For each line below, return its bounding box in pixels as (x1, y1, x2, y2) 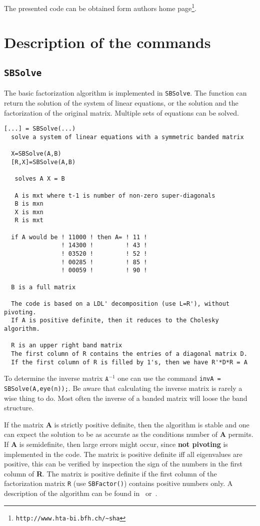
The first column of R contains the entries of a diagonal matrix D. (11, 350, 247, 357)
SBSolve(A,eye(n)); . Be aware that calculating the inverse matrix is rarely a (4, 382, 242, 393)
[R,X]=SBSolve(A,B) (11, 158, 76, 166)
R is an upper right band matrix (11, 342, 122, 349)
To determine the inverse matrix (4, 373, 103, 383)
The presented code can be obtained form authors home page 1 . (4, 2, 196, 13)
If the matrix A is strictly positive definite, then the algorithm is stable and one (4, 419, 249, 429)
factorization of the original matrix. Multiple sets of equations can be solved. (4, 107, 239, 118)
